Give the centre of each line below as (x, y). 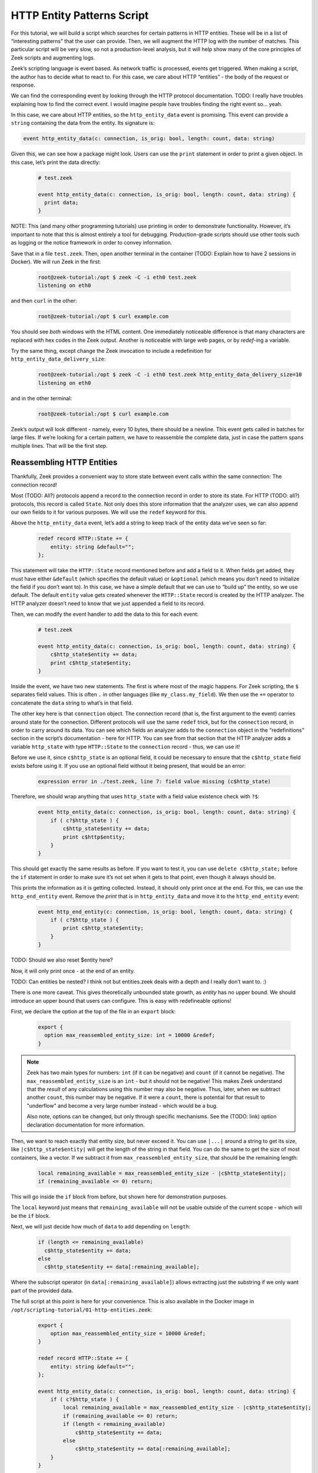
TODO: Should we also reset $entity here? (62, 960)
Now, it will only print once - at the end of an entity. (73, 971)
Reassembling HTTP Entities (64, 463)
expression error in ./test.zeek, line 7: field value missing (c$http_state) (154, 781)
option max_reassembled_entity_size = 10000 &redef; (128, 1333)
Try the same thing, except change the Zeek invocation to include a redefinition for (111, 351)
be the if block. (31, 1216)
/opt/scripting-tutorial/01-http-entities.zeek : (82, 1309)
